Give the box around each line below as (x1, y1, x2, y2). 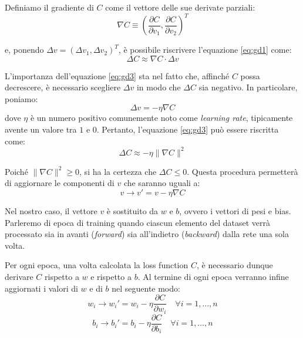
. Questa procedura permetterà (187, 165, 298, 177)
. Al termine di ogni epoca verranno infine (137, 270, 289, 282)
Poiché (5, 165, 28, 177)
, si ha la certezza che (79, 165, 157, 177)
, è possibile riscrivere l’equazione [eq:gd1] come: (118, 43, 292, 56)
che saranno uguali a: (123, 177, 200, 189)
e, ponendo (5, 43, 44, 56)
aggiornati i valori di (5, 282, 78, 294)
